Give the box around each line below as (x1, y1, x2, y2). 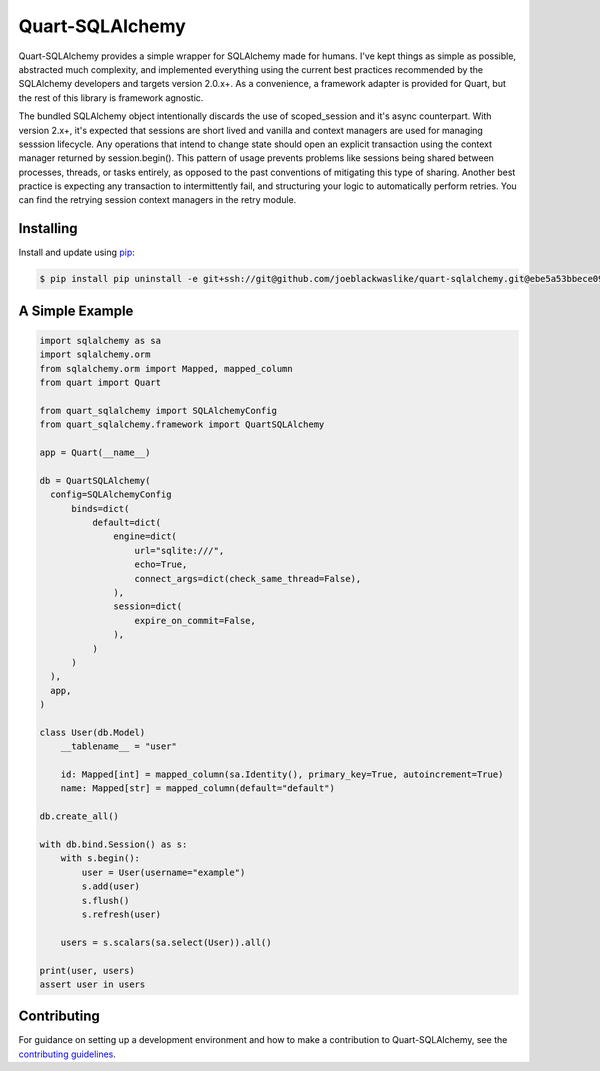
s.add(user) (81, 881, 140, 892)
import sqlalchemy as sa (39, 335, 162, 346)
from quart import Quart (39, 377, 162, 389)
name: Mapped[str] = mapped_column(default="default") (60, 783, 335, 794)
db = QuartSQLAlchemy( (39, 475, 151, 486)
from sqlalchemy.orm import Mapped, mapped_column (39, 363, 294, 374)
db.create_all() (39, 811, 120, 822)
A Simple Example (18, 302, 134, 319)
